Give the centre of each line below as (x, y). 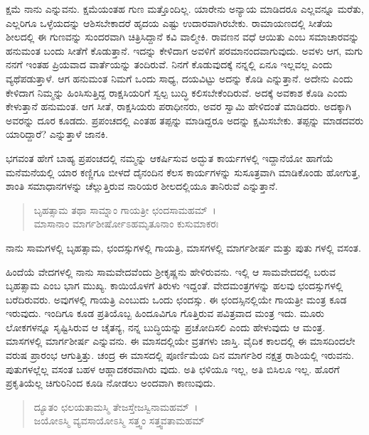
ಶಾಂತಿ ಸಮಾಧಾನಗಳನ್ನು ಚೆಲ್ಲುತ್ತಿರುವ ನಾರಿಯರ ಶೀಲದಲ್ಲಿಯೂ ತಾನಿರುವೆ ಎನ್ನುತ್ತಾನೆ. (142, 186)
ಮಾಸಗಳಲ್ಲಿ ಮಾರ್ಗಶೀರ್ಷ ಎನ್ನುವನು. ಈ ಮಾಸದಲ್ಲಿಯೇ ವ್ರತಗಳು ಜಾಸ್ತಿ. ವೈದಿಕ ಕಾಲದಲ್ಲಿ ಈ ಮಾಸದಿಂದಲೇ (181, 341)
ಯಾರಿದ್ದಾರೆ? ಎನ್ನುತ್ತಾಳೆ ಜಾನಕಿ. (57, 134)
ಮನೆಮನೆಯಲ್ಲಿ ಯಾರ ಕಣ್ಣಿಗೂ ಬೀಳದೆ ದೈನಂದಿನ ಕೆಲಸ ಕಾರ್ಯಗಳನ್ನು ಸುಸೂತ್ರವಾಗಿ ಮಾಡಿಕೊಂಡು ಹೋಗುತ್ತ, (183, 172)
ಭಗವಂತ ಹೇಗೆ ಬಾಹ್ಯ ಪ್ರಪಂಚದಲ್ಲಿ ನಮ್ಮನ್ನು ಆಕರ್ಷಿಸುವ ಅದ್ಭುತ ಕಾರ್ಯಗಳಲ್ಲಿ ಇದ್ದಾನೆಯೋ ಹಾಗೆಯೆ (170, 157)
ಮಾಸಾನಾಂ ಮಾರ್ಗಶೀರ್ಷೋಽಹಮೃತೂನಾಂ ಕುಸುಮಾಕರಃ (126, 224)
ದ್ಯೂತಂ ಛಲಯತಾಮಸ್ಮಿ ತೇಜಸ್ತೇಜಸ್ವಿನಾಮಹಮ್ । (116, 406)
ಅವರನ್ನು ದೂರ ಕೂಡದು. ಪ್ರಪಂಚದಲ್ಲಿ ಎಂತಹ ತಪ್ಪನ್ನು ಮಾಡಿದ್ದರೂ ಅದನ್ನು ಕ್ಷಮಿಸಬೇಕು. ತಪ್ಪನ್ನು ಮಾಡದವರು (185, 120)
